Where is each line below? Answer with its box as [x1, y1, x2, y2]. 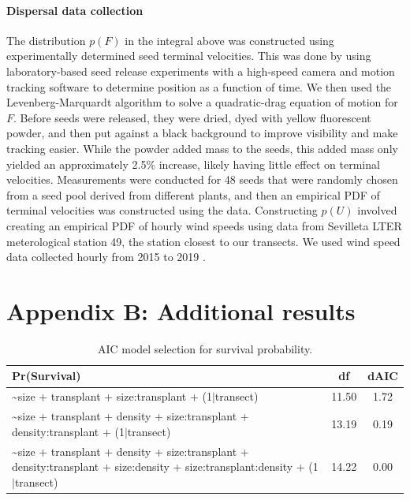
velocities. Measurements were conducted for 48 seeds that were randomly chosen [6, 171, 398, 188]
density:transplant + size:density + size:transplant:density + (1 [12, 458, 319, 475]
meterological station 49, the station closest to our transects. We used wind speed [6, 233, 401, 249]
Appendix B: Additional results [6, 294, 356, 326]
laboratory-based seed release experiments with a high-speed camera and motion [6, 62, 395, 79]
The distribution [6, 32, 86, 48]
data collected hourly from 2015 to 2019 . [6, 248, 206, 265]
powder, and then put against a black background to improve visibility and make [6, 125, 398, 141]
